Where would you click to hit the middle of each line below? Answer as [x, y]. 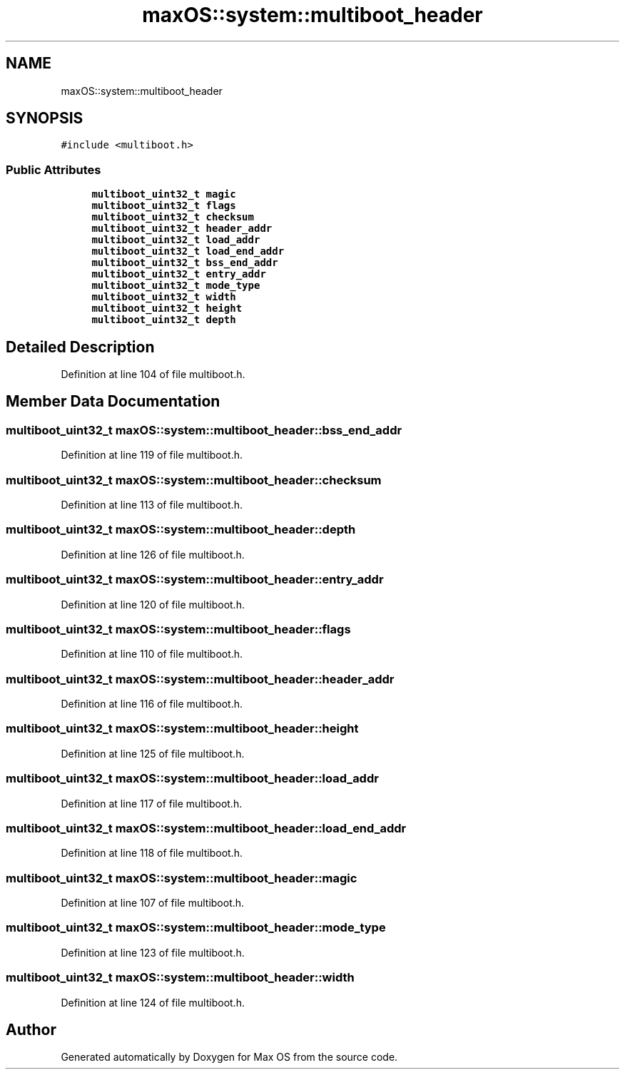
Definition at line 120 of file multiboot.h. [153, 604]
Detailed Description [80, 347]
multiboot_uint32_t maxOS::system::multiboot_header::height [182, 729]
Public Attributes [54, 169]
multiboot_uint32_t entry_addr [179, 274]
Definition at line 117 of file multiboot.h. [152, 803]
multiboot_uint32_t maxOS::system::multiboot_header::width [180, 978]
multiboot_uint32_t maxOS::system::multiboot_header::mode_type [196, 928]
